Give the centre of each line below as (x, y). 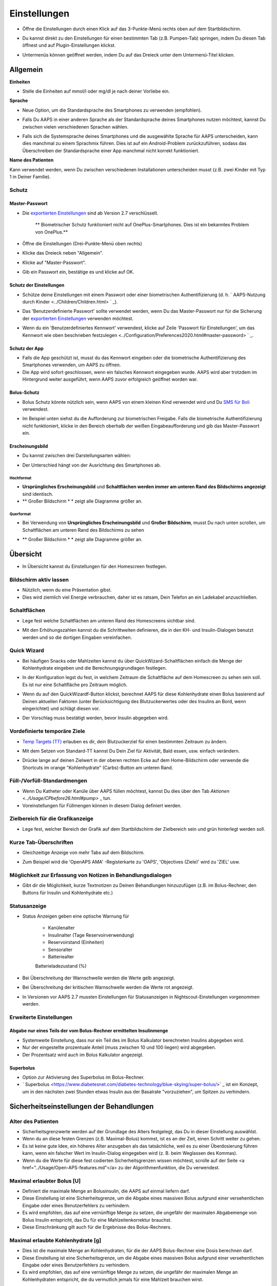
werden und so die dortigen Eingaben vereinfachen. (77, 637)
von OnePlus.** (52, 232)
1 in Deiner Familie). (30, 176)
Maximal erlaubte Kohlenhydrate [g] (55, 1240)
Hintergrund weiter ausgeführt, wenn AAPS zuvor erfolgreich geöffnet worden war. (110, 379)
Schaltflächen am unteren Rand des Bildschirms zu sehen (83, 530)
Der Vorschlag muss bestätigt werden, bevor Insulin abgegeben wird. (95, 718)
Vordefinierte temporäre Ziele (47, 731)
